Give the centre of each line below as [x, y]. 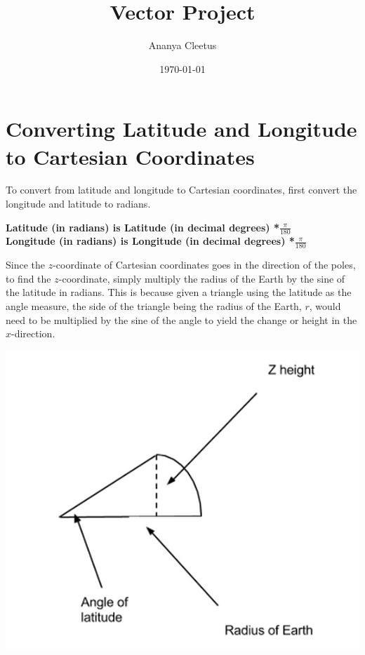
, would [325, 306]
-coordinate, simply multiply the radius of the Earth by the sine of [202, 278]
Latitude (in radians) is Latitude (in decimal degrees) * [142, 227]
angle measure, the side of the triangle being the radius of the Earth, [154, 306]
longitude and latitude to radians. [78, 204]
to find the [28, 278]
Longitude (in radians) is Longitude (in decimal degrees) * [150, 241]
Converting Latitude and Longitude [181, 129]
